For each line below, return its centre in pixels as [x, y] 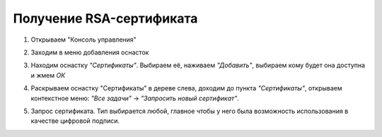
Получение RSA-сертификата [105, 18]
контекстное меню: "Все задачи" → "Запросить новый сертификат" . [135, 98]
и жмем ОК [48, 75]
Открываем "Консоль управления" [84, 40]
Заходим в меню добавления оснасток [90, 52]
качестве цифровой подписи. [75, 121]
